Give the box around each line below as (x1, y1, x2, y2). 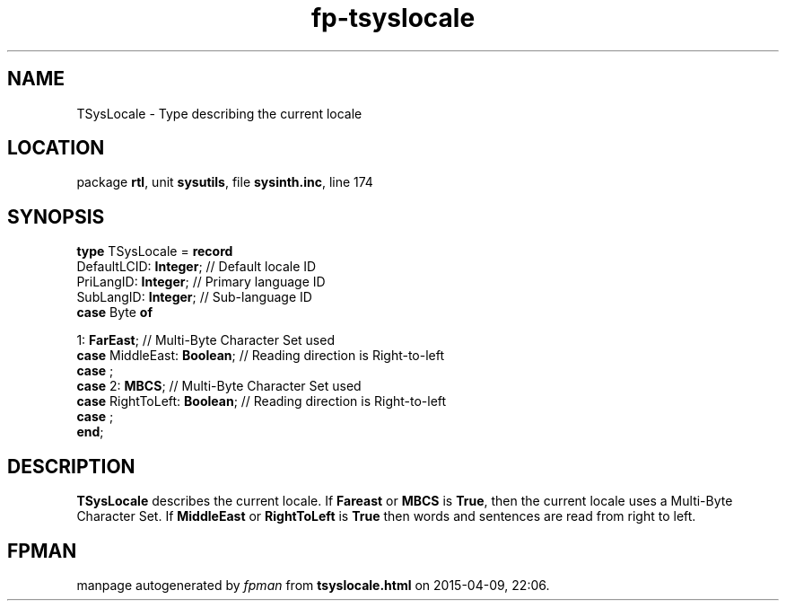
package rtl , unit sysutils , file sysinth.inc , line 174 (76, 174, 373, 190)
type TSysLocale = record (76, 243, 233, 260)
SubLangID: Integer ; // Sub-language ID (76, 289, 312, 305)
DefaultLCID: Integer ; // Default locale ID (76, 259, 317, 275)
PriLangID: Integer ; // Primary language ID (76, 274, 326, 290)
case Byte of (76, 304, 153, 321)
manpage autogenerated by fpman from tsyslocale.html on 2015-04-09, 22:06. (76, 577, 550, 593)
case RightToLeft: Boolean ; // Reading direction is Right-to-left (76, 393, 447, 410)
